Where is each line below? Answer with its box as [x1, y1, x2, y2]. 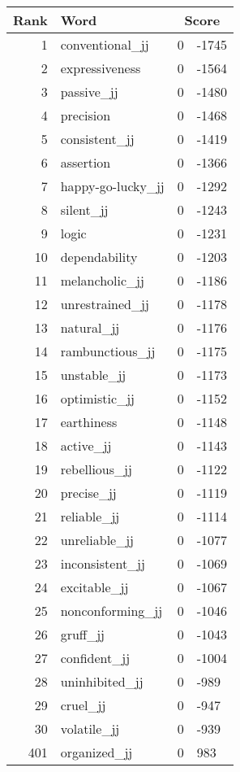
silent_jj [60, 200, 109, 219]
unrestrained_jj [60, 294, 149, 313]
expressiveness [60, 59, 141, 77]
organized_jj [60, 743, 133, 761]
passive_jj [60, 82, 118, 101]
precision [60, 106, 111, 124]
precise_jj [60, 483, 117, 502]
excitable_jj [60, 578, 129, 596]
